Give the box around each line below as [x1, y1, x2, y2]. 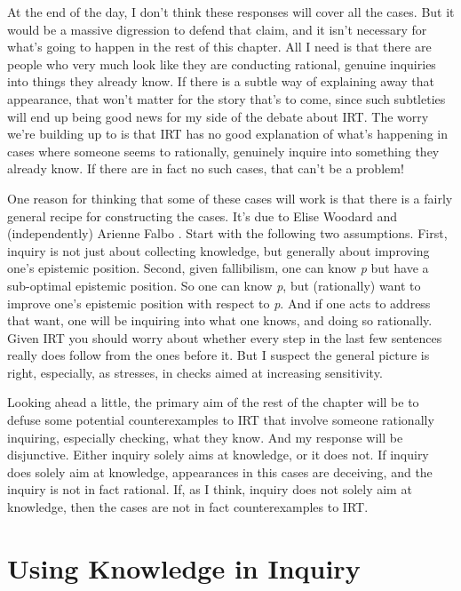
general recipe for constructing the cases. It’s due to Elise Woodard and [7, 206, 398, 225]
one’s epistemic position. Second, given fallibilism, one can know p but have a [7, 259, 429, 277]
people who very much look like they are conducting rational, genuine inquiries [7, 54, 436, 73]
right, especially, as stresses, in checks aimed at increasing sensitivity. [7, 363, 383, 381]
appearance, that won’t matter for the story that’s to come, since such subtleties [7, 89, 446, 108]
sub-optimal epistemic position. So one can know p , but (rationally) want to [7, 276, 421, 294]
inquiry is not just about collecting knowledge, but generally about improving [7, 241, 430, 260]
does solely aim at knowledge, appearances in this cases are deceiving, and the [7, 462, 433, 481]
